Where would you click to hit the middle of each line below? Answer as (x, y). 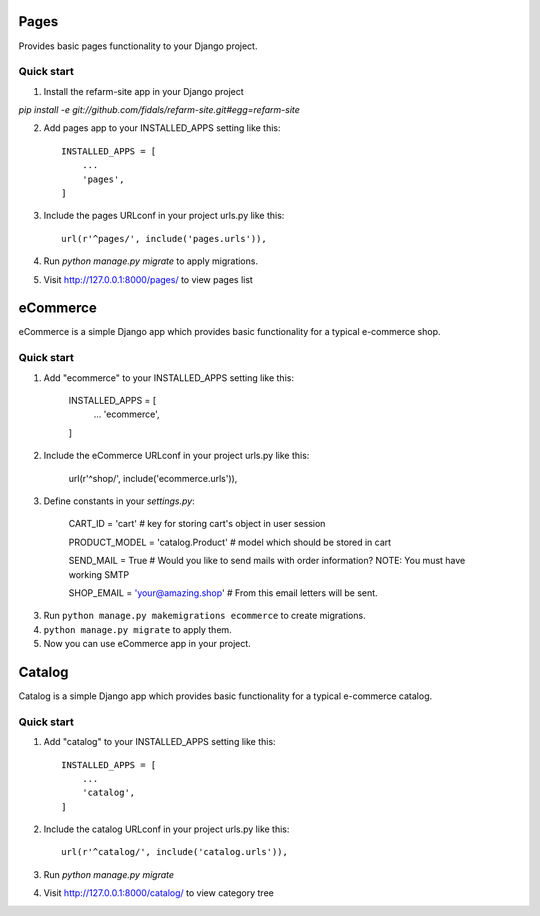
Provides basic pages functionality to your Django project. (138, 46)
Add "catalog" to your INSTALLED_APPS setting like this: (159, 742)
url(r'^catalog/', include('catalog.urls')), (175, 852)
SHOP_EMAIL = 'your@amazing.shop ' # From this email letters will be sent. (223, 592)
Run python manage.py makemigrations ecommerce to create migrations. (204, 616)
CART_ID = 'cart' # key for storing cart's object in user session (197, 524)
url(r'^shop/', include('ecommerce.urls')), (153, 478)
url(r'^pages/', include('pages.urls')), (164, 238)
